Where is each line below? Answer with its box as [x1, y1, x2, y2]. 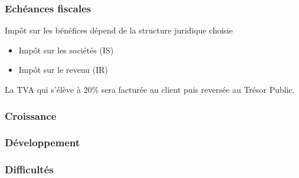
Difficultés [5, 162, 54, 177]
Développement [5, 135, 80, 150]
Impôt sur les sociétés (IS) [18, 43, 114, 56]
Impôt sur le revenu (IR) [18, 63, 109, 76]
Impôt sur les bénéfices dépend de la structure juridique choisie [5, 24, 233, 36]
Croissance [5, 108, 57, 123]
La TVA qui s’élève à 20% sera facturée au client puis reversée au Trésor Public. [5, 83, 295, 95]
